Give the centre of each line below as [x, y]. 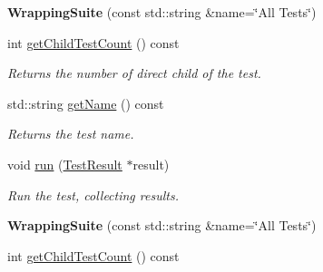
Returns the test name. [71, 134]
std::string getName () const [86, 103]
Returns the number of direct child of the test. [134, 73]
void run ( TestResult [65, 164]
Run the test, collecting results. [93, 194]
